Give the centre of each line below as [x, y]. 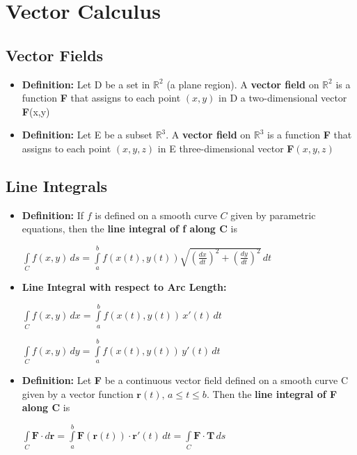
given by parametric [273, 215]
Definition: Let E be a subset [87, 135]
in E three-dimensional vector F [226, 148]
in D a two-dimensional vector [283, 98]
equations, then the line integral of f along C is [129, 229]
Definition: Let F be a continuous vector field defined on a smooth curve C [185, 380]
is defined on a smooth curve [156, 215]
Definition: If [53, 215]
